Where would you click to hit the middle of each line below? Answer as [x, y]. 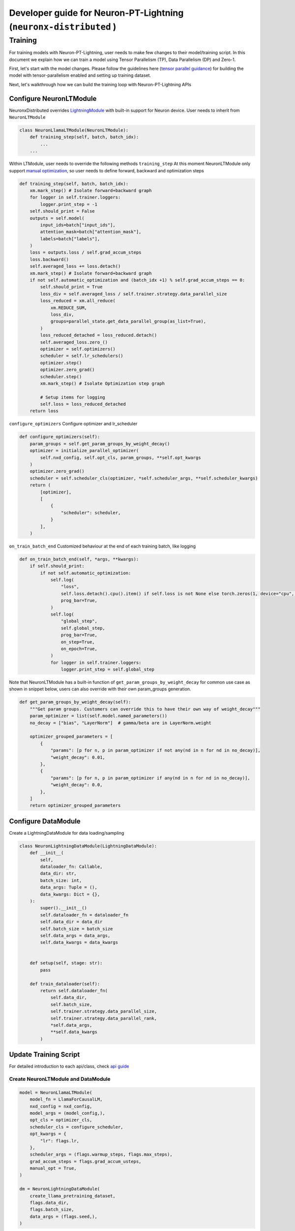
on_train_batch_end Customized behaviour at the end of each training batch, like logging [103, 546]
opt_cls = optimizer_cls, [61, 1120]
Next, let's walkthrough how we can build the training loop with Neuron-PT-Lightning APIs [100, 84]
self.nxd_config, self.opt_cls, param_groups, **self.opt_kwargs [120, 457]
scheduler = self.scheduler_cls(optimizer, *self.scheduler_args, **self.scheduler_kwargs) [144, 478]
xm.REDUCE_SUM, [69, 308]
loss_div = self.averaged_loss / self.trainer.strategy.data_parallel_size [133, 294]
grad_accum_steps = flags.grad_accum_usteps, [86, 1161]
